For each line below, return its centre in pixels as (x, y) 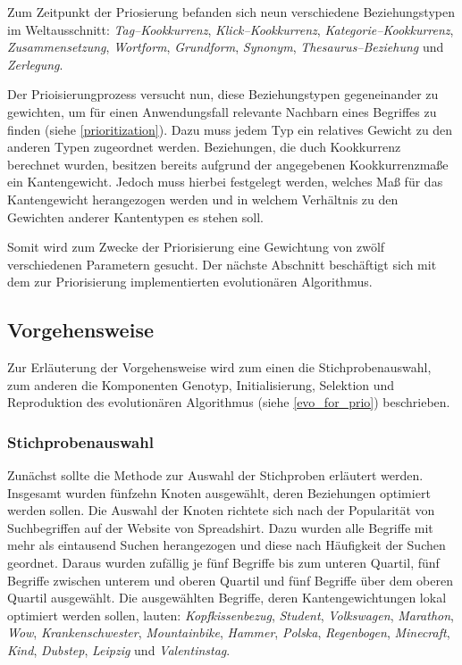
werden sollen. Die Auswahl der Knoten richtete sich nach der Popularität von (221, 510)
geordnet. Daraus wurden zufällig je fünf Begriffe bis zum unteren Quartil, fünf (223, 563)
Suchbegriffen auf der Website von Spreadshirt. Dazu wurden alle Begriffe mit (220, 527)
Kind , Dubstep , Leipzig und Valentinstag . (119, 650)
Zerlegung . (35, 64)
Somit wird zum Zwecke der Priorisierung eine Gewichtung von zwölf (196, 247)
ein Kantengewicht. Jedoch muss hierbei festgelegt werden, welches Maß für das (225, 182)
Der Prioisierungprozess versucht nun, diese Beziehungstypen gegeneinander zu (223, 94)
